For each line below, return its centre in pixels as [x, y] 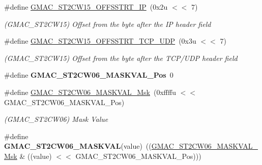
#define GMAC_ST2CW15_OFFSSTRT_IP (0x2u [86, 7]
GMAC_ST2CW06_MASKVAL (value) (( [78, 146]
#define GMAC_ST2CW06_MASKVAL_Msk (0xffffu [90, 92]
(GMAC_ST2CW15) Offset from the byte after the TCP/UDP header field [121, 58]
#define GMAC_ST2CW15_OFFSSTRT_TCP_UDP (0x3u [100, 41]
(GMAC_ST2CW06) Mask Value [56, 119]
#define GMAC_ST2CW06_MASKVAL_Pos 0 [89, 75]
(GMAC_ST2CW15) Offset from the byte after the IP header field [108, 24]
